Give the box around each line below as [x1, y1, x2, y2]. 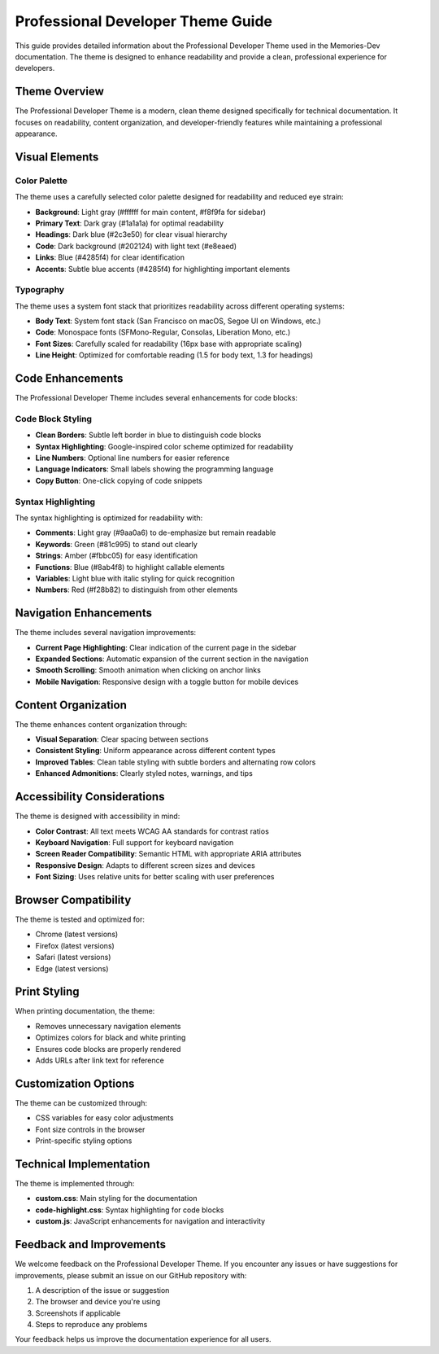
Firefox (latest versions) [35, 940, 115, 950]
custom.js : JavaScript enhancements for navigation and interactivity [35, 1216, 266, 1226]
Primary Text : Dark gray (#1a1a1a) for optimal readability [35, 218, 224, 228]
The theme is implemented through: [15, 1179, 135, 1189]
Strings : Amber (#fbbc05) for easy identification [35, 550, 198, 561]
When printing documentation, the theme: [15, 1006, 155, 1016]
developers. [15, 64, 55, 73]
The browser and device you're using [35, 1297, 161, 1307]
